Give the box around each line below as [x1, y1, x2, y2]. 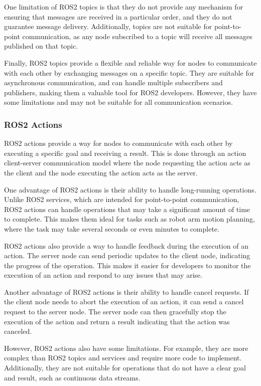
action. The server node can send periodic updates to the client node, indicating [4, 250, 250, 261]
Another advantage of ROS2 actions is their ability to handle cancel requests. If [4, 286, 249, 297]
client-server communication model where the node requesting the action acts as [4, 157, 250, 168]
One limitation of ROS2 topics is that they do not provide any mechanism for [4, 2, 243, 12]
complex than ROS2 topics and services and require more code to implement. [4, 352, 242, 363]
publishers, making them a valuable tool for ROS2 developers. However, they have [4, 87, 257, 97]
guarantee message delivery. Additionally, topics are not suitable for [4, 21, 212, 32]
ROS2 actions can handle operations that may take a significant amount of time [4, 204, 250, 214]
